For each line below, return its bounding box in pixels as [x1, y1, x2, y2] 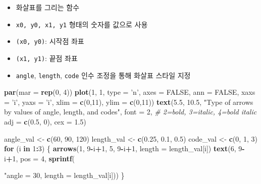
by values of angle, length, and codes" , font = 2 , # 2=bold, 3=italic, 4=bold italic [4, 106, 257, 117]
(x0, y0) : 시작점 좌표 [16, 36, 84, 46]
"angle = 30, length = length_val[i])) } [4, 170, 125, 180]
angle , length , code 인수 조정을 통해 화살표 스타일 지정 [16, 70, 191, 80]
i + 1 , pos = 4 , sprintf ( [4, 153, 75, 163]
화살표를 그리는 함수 [16, 2, 80, 12]
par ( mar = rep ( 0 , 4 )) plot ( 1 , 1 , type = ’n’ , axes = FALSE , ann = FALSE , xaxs [4, 87, 255, 97]
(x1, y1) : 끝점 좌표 [16, 52, 78, 63]
